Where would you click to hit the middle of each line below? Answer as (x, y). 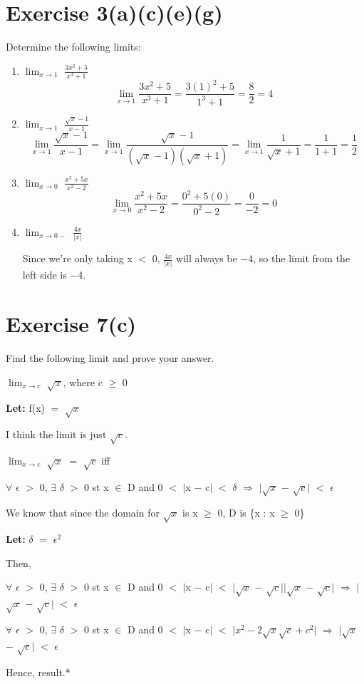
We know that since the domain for (83, 513)
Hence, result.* (38, 672)
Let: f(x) (26, 408)
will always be (207, 258)
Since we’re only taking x (77, 258)
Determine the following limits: (73, 47)
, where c (83, 382)
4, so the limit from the (299, 258)
